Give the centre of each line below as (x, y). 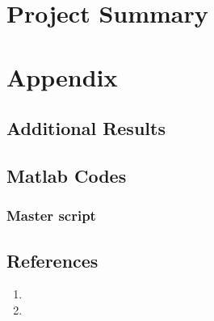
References (52, 260)
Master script (51, 215)
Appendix (62, 76)
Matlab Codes (67, 175)
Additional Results (86, 128)
